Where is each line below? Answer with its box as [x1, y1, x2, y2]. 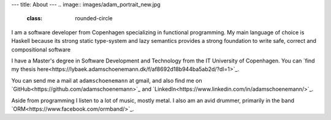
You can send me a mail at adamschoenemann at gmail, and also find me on [11, 77, 202, 84]
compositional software [11, 46, 71, 53]
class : [26, 15, 43, 22]
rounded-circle [75, 15, 113, 22]
